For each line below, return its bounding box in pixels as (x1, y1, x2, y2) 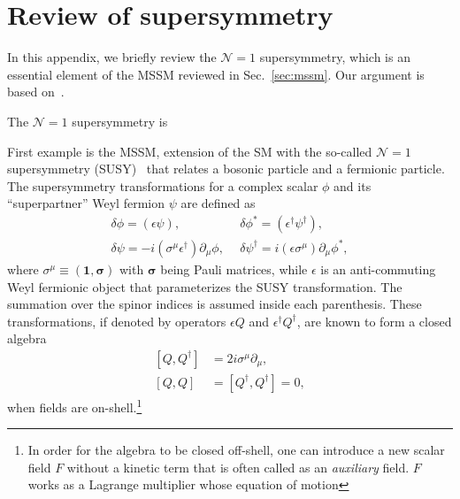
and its (333, 176, 372, 195)
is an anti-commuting (320, 259, 436, 278)
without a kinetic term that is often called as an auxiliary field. (66, 457, 410, 476)
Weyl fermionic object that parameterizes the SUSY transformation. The (7, 277, 402, 296)
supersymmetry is (72, 111, 168, 130)
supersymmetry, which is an (259, 48, 410, 66)
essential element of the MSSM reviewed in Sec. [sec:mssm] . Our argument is (7, 65, 425, 83)
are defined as (180, 194, 256, 212)
